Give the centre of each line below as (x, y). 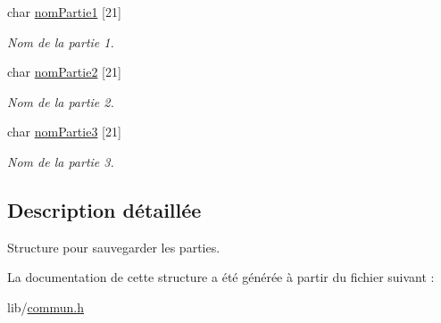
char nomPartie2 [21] (64, 72)
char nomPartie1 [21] (64, 12)
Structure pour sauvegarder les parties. (114, 247)
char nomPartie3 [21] (64, 132)
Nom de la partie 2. (61, 101)
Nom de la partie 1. (61, 41)
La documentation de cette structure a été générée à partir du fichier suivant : (221, 277)
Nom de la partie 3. (61, 161)
